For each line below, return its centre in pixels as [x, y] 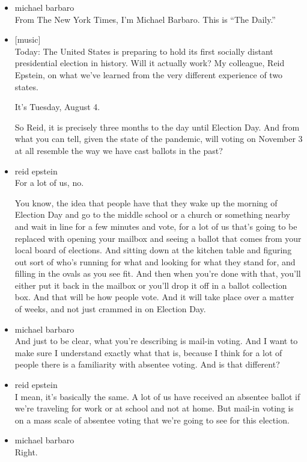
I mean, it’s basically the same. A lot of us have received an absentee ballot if [157, 396]
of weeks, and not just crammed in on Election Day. [110, 309]
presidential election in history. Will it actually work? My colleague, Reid [150, 63]
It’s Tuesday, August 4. [57, 107]
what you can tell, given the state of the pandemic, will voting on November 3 [159, 139]
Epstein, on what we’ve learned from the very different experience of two [149, 74]
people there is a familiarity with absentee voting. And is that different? [147, 364]
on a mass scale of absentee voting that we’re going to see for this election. [152, 420]
